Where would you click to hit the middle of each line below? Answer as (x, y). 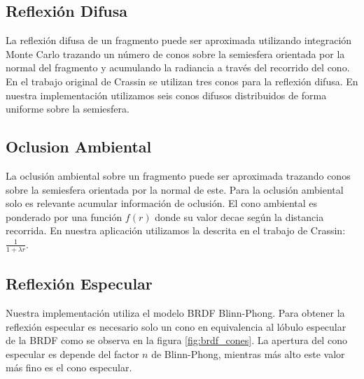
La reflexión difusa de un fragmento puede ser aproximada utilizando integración (179, 40)
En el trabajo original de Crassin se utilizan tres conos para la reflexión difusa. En (182, 81)
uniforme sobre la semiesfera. (68, 109)
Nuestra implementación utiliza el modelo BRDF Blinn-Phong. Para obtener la (175, 312)
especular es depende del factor (72, 353)
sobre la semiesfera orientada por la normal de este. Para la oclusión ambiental (175, 189)
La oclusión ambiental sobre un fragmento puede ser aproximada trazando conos (178, 175)
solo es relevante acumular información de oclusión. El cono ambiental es (162, 203)
